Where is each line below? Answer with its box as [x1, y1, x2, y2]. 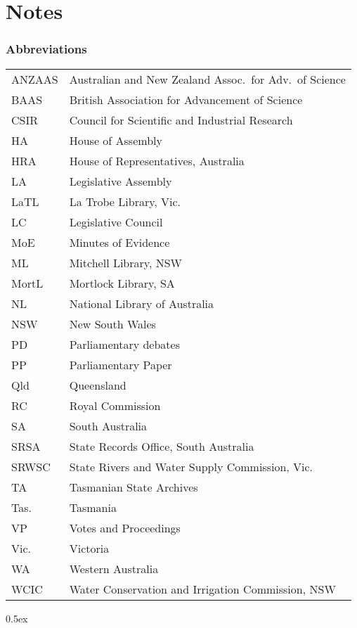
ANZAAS [11, 70, 58, 87]
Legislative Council [69, 213, 163, 230]
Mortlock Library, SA [69, 274, 175, 291]
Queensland [69, 376, 126, 393]
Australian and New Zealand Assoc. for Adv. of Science [69, 70, 346, 87]
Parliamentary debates [69, 335, 180, 352]
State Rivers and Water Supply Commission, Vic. [69, 458, 313, 475]
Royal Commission [69, 397, 161, 414]
